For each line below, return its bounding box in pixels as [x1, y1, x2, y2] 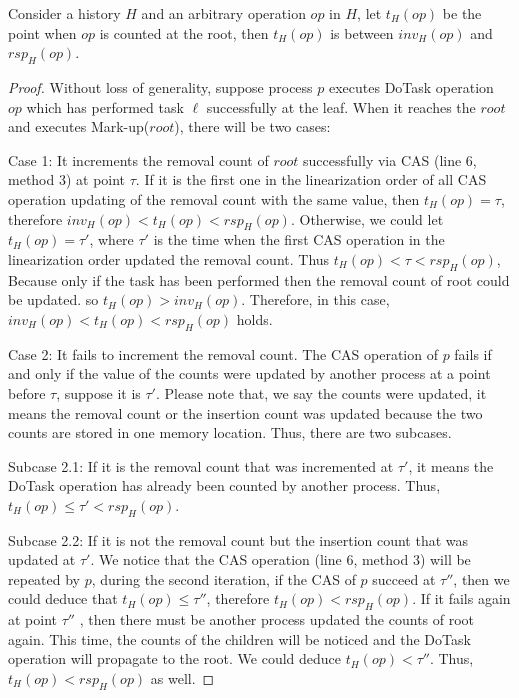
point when [8, 22, 77, 43]
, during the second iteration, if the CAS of [91, 568, 356, 589]
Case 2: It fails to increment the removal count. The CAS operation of [8, 343, 438, 364]
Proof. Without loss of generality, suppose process [8, 76, 313, 97]
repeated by [8, 568, 80, 589]
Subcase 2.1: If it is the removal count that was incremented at [8, 455, 394, 476]
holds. [236, 308, 273, 329]
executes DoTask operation [328, 76, 494, 97]
